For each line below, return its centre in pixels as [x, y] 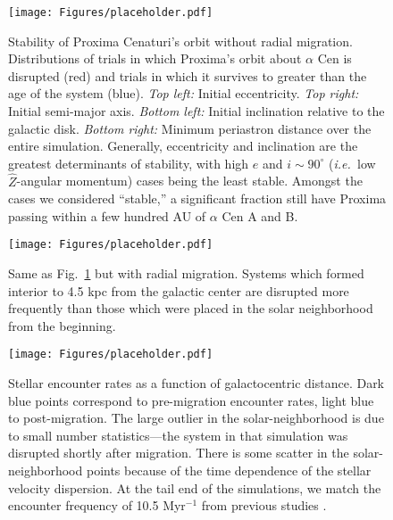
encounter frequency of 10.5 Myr [97, 505]
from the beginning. [62, 325]
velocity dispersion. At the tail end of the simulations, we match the [195, 487]
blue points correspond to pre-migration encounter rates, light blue [191, 400]
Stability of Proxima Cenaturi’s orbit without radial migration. [180, 41]
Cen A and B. [260, 215]
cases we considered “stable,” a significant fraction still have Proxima [197, 198]
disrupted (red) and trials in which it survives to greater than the [188, 75]
